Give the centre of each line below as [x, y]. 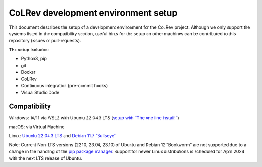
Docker [28, 72]
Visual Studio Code [40, 93]
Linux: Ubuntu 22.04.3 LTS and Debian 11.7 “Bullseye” [63, 135]
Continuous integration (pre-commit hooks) [65, 85]
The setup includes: [29, 50]
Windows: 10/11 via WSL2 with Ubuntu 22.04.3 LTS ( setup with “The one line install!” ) [94, 118]
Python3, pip [34, 59]
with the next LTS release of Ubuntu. [45, 158]
